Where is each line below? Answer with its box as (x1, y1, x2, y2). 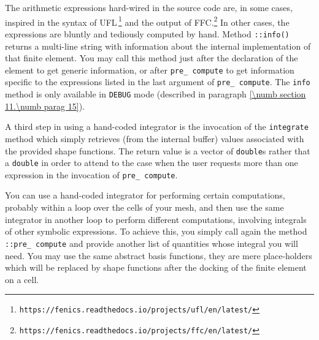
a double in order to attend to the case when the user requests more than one (5, 156, 298, 169)
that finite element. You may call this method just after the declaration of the (5, 51, 298, 64)
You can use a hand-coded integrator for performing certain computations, (5, 189, 285, 202)
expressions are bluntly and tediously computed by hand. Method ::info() (5, 27, 290, 40)
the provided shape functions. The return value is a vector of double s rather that (5, 144, 310, 157)
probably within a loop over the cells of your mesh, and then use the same (5, 201, 284, 214)
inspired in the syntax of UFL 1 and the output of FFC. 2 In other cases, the (5, 13, 290, 28)
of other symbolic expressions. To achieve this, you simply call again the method (5, 225, 307, 238)
